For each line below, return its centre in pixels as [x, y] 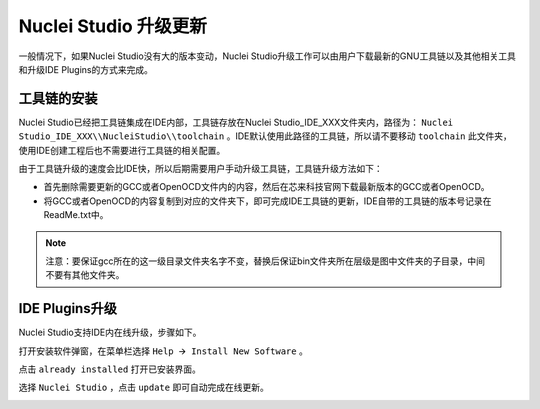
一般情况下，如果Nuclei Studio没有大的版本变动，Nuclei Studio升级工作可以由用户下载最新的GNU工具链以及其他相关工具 [267, 56]
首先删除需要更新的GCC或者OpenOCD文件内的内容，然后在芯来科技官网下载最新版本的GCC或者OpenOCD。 [266, 187]
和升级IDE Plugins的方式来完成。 [86, 69]
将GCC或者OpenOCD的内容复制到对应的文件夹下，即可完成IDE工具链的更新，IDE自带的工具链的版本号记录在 [267, 201]
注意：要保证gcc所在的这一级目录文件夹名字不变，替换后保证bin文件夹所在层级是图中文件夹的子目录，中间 [265, 261]
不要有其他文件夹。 [85, 275]
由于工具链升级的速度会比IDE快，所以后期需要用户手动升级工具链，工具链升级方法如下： [201, 169]
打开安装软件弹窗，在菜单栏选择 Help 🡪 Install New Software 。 [163, 351]
